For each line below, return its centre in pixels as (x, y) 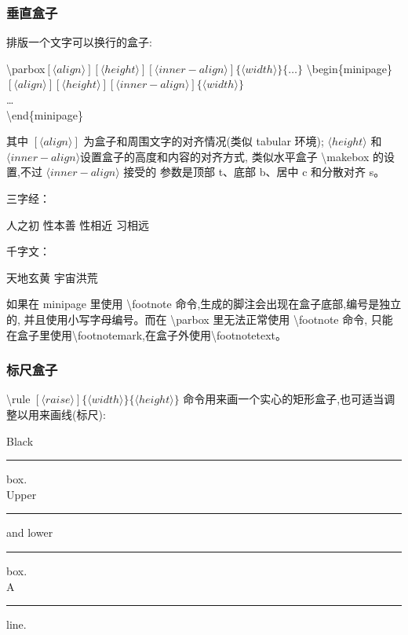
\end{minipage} (45, 114)
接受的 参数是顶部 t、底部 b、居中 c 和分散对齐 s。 (254, 172)
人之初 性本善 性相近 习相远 (78, 224)
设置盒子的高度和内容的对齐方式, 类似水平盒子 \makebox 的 (232, 156)
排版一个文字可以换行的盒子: (79, 42)
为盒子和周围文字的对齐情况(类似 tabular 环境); (204, 141)
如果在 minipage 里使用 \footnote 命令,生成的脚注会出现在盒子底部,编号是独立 (204, 304)
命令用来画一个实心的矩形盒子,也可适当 (284, 399)
